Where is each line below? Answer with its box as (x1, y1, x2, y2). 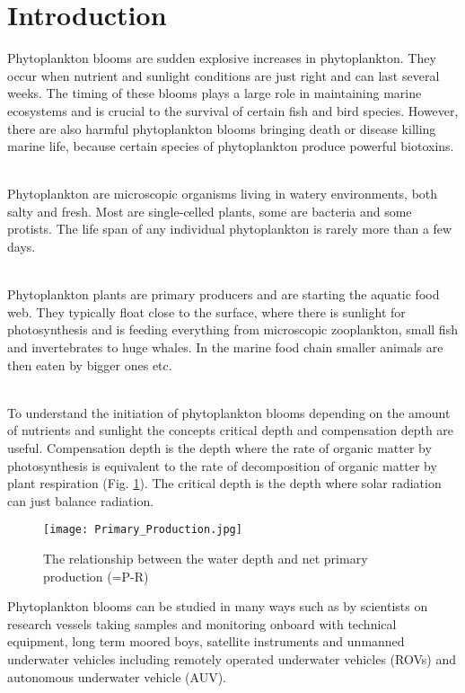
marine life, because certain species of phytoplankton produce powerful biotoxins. (7, 137, 454, 155)
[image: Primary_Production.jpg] (43, 523, 242, 537)
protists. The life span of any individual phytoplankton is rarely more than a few (7, 219, 452, 238)
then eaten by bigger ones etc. (7, 355, 172, 374)
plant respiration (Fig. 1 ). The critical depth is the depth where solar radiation (7, 474, 442, 493)
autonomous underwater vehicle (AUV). (7, 667, 226, 686)
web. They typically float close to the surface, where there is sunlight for (7, 302, 406, 321)
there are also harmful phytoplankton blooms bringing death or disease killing (7, 119, 436, 138)
